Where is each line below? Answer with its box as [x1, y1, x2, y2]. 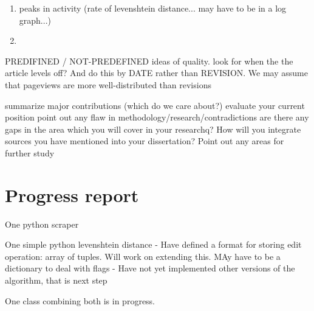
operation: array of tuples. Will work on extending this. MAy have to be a [5, 250, 281, 262]
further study [5, 146, 55, 159]
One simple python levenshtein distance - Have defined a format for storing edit [5, 238, 302, 251]
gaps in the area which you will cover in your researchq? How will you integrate [5, 122, 301, 135]
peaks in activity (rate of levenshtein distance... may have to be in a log [19, 2, 287, 14]
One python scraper [5, 217, 79, 230]
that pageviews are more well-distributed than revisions [5, 78, 211, 91]
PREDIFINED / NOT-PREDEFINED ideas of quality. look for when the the [5, 54, 293, 67]
